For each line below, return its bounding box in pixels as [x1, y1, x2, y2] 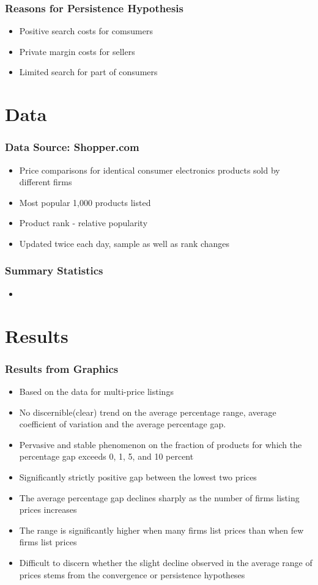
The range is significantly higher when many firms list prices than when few [19, 523, 304, 536]
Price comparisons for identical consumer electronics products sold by [19, 163, 280, 176]
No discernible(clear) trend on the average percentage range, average [19, 405, 276, 418]
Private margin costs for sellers [19, 45, 135, 57]
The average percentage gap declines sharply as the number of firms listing [19, 491, 300, 504]
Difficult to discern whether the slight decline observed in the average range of [19, 556, 312, 568]
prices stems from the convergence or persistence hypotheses [19, 568, 245, 581]
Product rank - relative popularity [19, 216, 148, 229]
